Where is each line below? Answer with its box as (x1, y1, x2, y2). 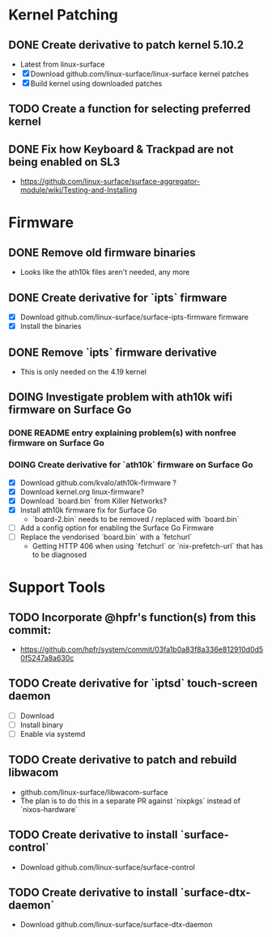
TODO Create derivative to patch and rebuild (8, 753, 237, 767)
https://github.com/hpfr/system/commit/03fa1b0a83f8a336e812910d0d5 (19, 644, 264, 654)
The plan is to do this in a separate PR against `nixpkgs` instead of (19, 796, 241, 806)
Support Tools (8, 578, 106, 597)
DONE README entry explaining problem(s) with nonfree (8, 427, 237, 439)
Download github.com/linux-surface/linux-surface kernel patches (30, 69, 249, 79)
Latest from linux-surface (19, 59, 105, 69)
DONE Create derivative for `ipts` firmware (8, 290, 227, 305)
